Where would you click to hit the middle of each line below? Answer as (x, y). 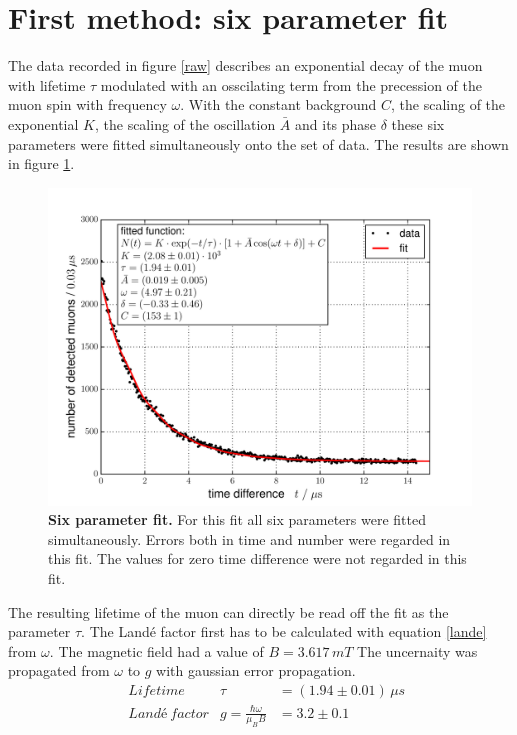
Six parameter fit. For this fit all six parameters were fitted (237, 519)
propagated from (59, 670)
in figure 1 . (41, 163)
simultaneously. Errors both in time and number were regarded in (249, 538)
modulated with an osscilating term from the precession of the (291, 84)
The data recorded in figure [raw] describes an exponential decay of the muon (245, 65)
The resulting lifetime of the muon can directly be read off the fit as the (228, 611)
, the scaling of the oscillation (185, 123)
